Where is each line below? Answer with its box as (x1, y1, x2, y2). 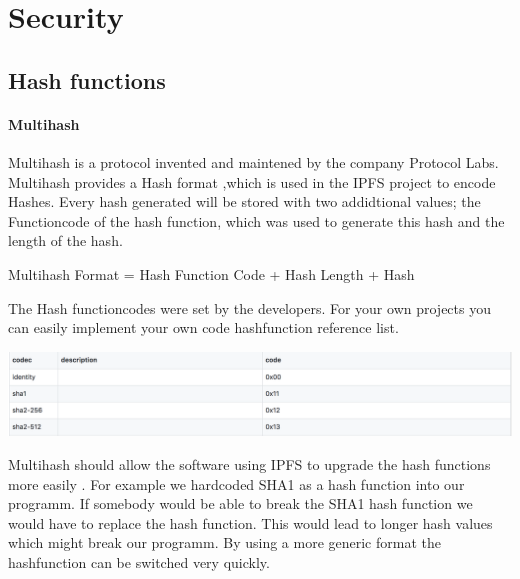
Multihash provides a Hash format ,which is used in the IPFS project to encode (8, 171, 496, 192)
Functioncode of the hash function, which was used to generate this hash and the (8, 210, 505, 231)
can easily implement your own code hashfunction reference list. (8, 317, 399, 338)
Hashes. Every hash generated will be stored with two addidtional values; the (8, 191, 481, 212)
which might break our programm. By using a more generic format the (8, 532, 441, 553)
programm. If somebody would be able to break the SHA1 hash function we (8, 493, 473, 514)
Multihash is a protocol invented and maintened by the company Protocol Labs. (8, 151, 499, 172)
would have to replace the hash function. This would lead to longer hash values (8, 512, 493, 533)
